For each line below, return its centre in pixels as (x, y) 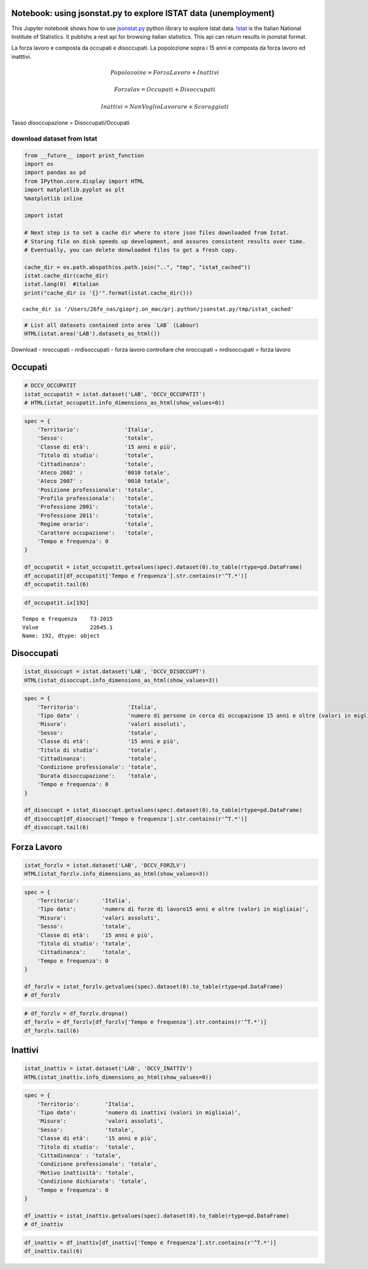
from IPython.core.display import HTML (84, 181)
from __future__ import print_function (84, 155)
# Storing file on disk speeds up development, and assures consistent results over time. (165, 241)
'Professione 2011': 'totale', (95, 515)
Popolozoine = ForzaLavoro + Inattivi (165, 72)
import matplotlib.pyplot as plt (75, 190)
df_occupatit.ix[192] (57, 603)
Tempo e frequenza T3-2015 (68, 619)
